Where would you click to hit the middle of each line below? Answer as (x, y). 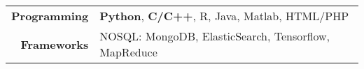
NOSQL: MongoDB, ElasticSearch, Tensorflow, (215, 36)
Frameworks (55, 44)
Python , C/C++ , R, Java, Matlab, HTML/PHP (224, 16)
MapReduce (128, 52)
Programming (50, 16)
